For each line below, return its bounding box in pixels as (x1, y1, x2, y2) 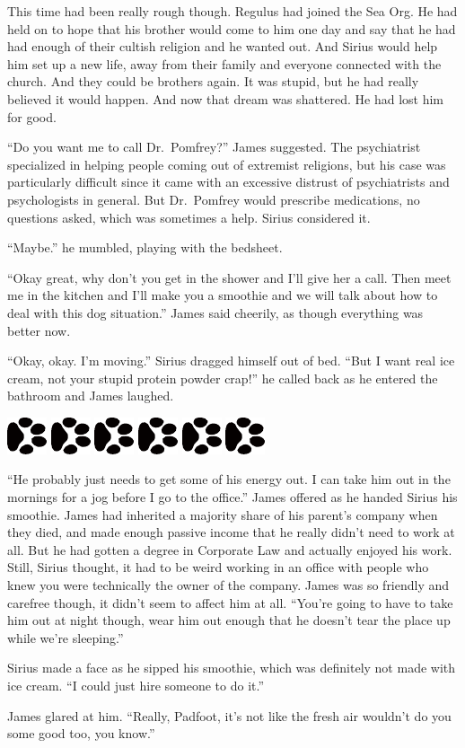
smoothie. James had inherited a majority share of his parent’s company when (7, 505, 438, 524)
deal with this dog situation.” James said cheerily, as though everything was (7, 303, 424, 321)
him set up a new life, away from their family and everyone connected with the (7, 54, 442, 73)
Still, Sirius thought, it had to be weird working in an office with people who (7, 558, 429, 576)
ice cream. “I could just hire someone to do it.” (7, 676, 265, 694)
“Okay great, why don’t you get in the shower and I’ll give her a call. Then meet (7, 268, 452, 286)
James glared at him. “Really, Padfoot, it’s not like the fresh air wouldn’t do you (7, 706, 452, 725)
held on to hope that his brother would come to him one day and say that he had (7, 19, 456, 38)
